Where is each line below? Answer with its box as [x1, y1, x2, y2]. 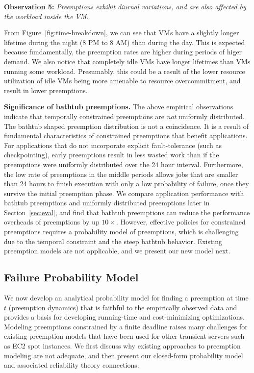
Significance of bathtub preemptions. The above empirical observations [4, 101, 233, 112]
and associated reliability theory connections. [4, 360, 139, 370]
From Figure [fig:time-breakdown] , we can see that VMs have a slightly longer [4, 27, 239, 38]
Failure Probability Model [4, 270, 139, 285]
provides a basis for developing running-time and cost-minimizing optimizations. [4, 312, 245, 322]
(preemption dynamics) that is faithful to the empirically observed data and [8, 302, 237, 312]
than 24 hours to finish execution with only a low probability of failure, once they [4, 178, 249, 189]
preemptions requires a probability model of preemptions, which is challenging [4, 226, 239, 237]
